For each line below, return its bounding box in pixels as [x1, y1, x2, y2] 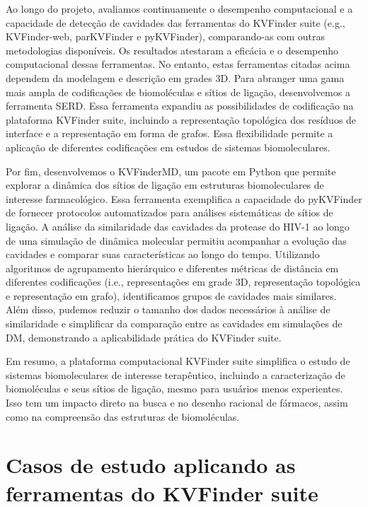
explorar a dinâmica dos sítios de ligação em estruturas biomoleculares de [6, 177, 324, 192]
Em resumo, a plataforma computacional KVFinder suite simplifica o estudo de [6, 354, 350, 368]
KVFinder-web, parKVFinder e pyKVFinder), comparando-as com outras [6, 29, 325, 44]
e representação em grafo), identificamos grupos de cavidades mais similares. [6, 288, 337, 303]
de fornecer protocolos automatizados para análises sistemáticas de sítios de [6, 205, 333, 220]
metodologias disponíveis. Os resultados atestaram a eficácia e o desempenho [6, 42, 339, 57]
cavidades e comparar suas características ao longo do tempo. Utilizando [6, 247, 320, 262]
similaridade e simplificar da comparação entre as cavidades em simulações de [6, 316, 343, 331]
